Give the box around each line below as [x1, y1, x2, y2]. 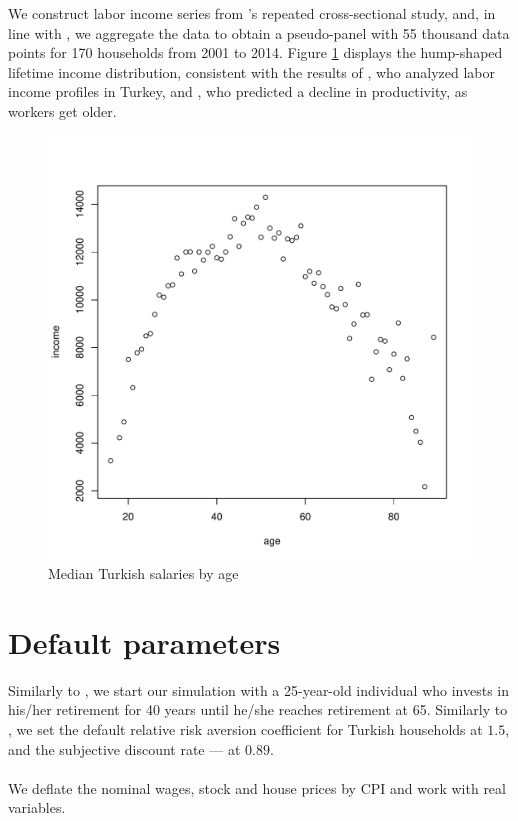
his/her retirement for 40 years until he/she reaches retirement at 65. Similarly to [8, 699, 508, 720]
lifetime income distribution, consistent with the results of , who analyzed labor [8, 61, 496, 82]
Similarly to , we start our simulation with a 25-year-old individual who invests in [8, 679, 509, 700]
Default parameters [8, 621, 281, 662]
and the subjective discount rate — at [8, 738, 241, 759]
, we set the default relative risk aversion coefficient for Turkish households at [8, 719, 483, 740]
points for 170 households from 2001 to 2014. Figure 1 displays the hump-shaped [8, 42, 503, 63]
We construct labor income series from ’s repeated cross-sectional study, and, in [8, 3, 496, 23]
